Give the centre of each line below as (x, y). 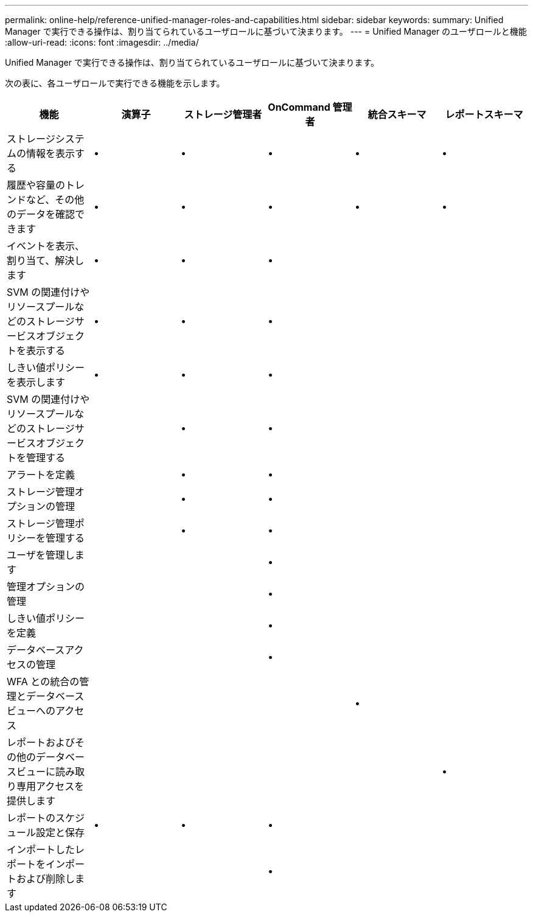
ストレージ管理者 (223, 114)
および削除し (46, 879)
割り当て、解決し (46, 260)
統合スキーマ (397, 114)
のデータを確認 (41, 214)
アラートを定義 (41, 475)
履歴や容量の (36, 185)
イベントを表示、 (46, 246)
